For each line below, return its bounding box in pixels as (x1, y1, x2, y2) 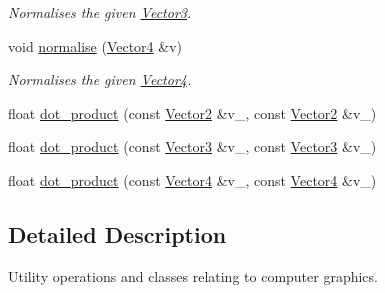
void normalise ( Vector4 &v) (8, 35, 183, 56)
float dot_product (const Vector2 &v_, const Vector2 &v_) (8, 102, 377, 123)
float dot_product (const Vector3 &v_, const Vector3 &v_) (8, 136, 377, 157)
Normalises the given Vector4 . (8, 69, 192, 90)
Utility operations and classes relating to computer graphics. (8, 265, 378, 286)
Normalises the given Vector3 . (8, 2, 192, 22)
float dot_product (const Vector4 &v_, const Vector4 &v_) (8, 169, 377, 190)
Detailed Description (8, 218, 227, 249)
